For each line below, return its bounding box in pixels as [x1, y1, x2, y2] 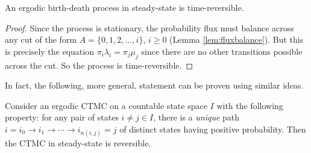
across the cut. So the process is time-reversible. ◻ [5, 58, 193, 71]
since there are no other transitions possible [141, 45, 303, 57]
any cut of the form [5, 33, 77, 46]
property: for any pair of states [5, 111, 119, 123]
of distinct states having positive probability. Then [119, 122, 306, 135]
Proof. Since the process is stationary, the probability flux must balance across [5, 21, 294, 34]
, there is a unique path [153, 111, 240, 123]
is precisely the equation [5, 45, 94, 57]
